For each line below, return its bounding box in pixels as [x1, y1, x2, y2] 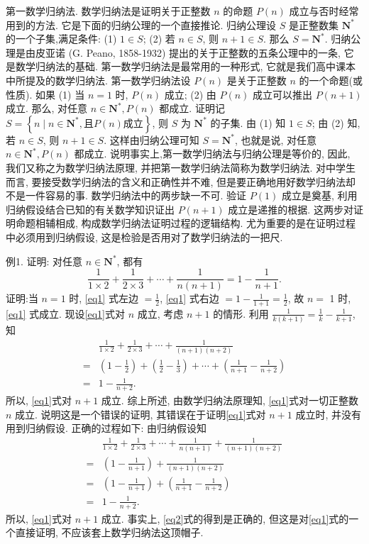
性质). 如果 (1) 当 [6, 87, 85, 101]
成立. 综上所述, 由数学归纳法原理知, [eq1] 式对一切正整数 [101, 393, 358, 408]
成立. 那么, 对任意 [6, 101, 88, 116]
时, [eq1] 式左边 [69, 291, 138, 306]
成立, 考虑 [137, 306, 184, 321]
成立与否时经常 [289, 4, 359, 18]
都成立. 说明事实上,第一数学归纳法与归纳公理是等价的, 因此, [74, 146, 351, 161]
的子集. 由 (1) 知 [210, 115, 286, 130]
